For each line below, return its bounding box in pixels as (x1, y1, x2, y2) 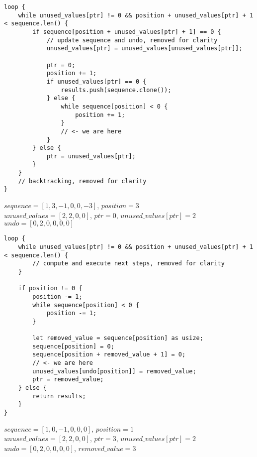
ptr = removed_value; (32, 376, 104, 383)
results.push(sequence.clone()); (61, 86, 171, 94)
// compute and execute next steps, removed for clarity (32, 260, 225, 267)
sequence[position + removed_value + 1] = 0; (32, 351, 186, 358)
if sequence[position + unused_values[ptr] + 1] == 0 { (32, 28, 221, 35)
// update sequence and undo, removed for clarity (46, 36, 218, 44)
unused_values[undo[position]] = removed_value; (32, 367, 196, 375)
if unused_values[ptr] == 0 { (46, 78, 147, 85)
